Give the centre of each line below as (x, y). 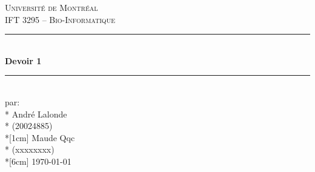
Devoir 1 (23, 60)
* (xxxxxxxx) (30, 149)
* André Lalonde (36, 114)
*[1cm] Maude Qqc (40, 137)
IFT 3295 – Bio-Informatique (60, 19)
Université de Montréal (51, 7)
